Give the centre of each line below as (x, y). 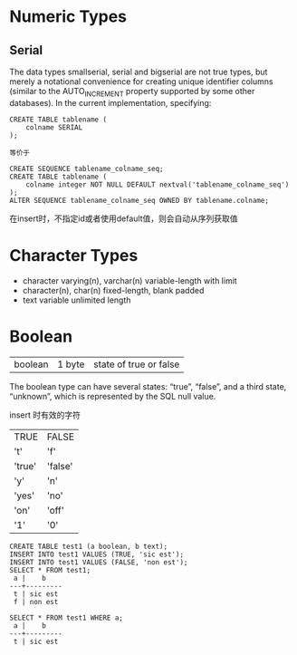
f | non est (36, 602)
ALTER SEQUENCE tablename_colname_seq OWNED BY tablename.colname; (139, 200)
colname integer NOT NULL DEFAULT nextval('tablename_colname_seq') (158, 184)
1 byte (71, 364)
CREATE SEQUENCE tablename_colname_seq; (87, 169)
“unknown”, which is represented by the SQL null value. (113, 396)
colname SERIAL (54, 127)
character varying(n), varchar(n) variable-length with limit (129, 280)
